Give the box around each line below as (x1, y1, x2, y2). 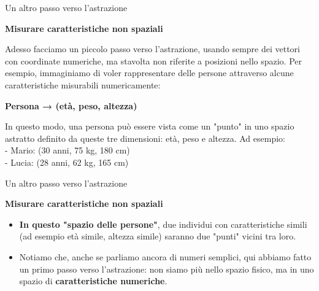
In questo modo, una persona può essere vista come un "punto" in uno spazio (5, 120, 294, 133)
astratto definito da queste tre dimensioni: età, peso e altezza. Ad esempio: (5, 131, 285, 144)
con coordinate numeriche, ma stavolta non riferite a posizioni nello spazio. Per (5, 54, 302, 67)
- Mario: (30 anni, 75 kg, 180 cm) (5, 144, 130, 157)
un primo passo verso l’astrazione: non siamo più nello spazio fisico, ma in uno (19, 262, 314, 275)
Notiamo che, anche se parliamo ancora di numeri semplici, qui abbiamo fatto (19, 250, 312, 263)
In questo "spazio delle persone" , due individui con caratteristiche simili (19, 217, 307, 230)
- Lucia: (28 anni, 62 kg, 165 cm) (5, 155, 129, 168)
